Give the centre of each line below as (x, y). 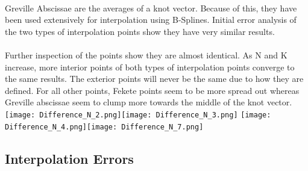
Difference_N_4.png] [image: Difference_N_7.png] (104, 127)
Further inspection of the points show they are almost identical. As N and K (146, 54)
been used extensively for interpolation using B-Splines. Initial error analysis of (151, 20)
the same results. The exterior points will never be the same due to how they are (154, 79)
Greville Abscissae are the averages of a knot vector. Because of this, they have (151, 8)
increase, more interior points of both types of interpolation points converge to (150, 67)
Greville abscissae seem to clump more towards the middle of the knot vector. (149, 102)
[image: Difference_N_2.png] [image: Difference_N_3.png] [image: (138, 115)
